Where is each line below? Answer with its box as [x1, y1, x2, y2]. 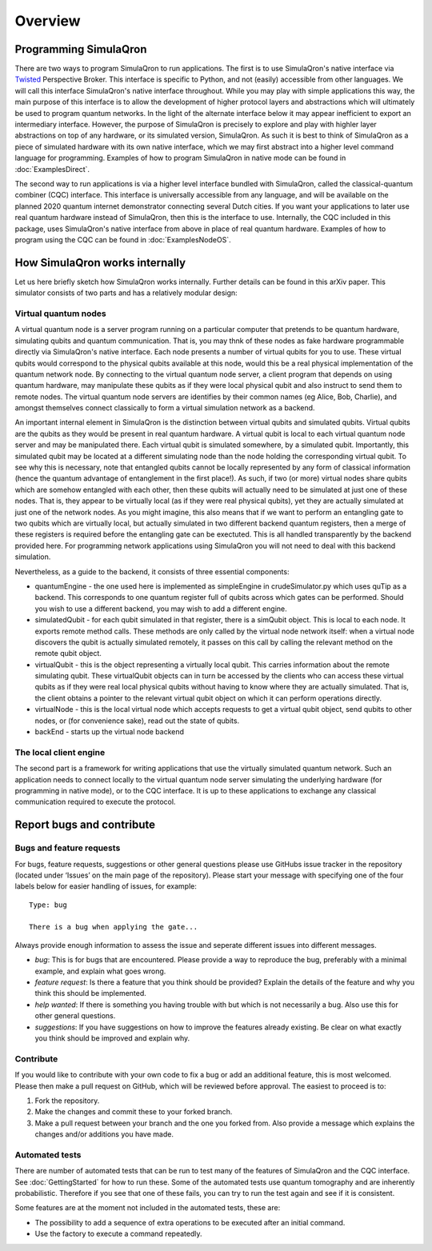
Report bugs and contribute [14, 818, 156, 832]
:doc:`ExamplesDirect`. [14, 164, 90, 174]
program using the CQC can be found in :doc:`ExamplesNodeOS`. [14, 234, 231, 244]
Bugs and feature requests [14, 842, 121, 853]
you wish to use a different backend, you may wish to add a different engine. [34, 604, 287, 614]
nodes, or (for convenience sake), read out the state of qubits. [34, 716, 240, 725]
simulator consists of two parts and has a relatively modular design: [14, 288, 238, 298]
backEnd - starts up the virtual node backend [34, 727, 184, 737]
